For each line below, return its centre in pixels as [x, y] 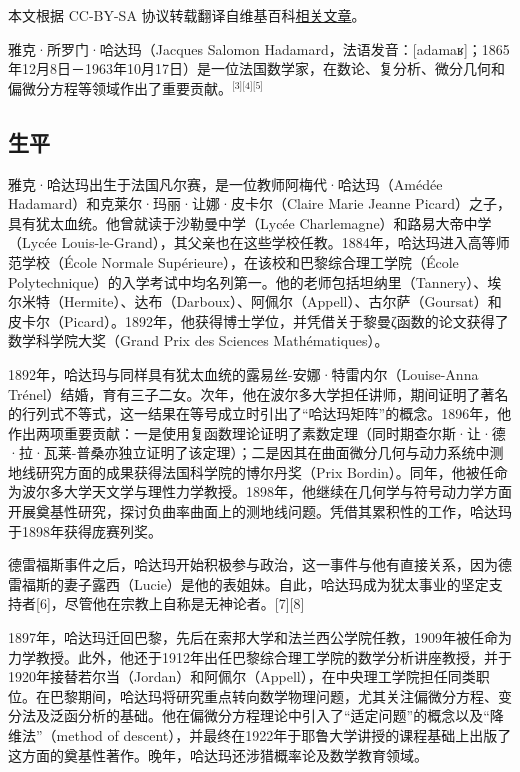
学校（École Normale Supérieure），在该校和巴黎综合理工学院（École [240, 261]
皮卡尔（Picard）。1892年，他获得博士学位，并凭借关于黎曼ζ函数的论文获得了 [258, 320]
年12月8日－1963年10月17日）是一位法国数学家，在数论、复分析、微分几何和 [256, 68]
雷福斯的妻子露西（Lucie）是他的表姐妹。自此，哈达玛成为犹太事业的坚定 [248, 583]
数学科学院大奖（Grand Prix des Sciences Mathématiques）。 [198, 340]
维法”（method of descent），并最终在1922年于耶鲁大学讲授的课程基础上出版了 [260, 735]
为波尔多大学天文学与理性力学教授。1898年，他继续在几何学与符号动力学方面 [260, 491]
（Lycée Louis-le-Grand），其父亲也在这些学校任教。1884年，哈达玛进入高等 [252, 242]
